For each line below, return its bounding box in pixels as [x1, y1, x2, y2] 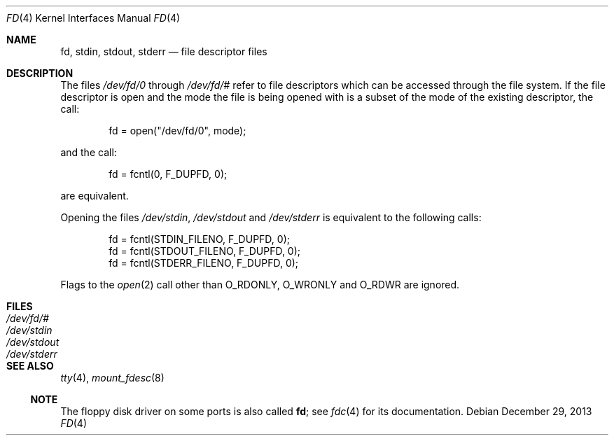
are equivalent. [60, 190, 129, 202]
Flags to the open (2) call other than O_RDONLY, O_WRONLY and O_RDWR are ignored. [60, 279, 460, 290]
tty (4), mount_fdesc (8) [60, 372, 165, 384]
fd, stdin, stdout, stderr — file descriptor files [60, 45, 267, 57]
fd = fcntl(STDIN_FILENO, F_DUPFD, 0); [109, 233, 290, 245]
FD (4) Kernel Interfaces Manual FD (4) [6, 12, 181, 24]
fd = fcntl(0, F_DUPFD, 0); [109, 168, 228, 180]
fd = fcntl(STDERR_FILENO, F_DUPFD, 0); [109, 257, 299, 269]
